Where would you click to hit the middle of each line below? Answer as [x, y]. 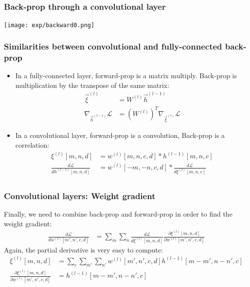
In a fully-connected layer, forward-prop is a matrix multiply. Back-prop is [126, 76]
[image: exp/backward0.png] [49, 25]
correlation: [32, 145]
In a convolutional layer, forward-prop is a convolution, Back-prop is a [120, 135]
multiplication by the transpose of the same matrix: [92, 85]
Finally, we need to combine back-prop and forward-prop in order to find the [118, 214]
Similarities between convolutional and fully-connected [113, 46]
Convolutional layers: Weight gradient [80, 195]
